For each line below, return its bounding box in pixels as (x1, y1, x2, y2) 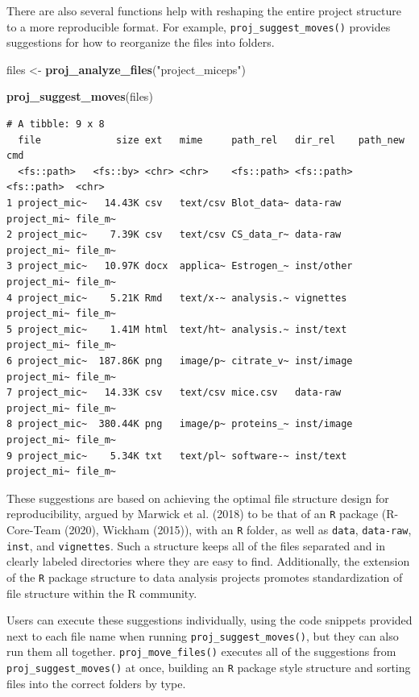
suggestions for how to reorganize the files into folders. (6, 34, 275, 51)
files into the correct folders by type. (6, 674, 186, 691)
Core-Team (6, 521, 61, 537)
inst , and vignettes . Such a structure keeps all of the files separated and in (6, 537, 385, 554)
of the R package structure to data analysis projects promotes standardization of (6, 568, 403, 585)
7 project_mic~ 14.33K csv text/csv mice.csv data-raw (6, 387, 342, 399)
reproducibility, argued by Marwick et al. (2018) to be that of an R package (6, 505, 379, 522)
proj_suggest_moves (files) (6, 88, 153, 105)
